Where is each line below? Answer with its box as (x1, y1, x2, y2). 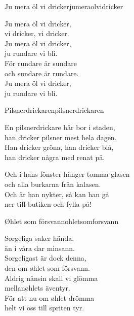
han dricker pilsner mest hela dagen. (5, 132, 117, 142)
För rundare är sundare (5, 57, 77, 68)
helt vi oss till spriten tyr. (5, 302, 84, 313)
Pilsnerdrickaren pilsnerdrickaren (5, 105, 104, 115)
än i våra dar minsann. (5, 242, 75, 253)
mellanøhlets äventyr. (5, 282, 71, 293)
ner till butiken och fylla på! (5, 199, 92, 209)
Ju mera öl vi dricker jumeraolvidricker (5, 1, 123, 11)
